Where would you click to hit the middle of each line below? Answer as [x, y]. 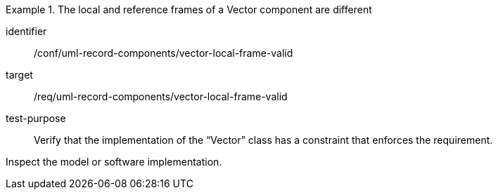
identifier [26, 31]
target [19, 75]
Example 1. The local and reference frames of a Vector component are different [189, 9]
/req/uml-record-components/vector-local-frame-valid [161, 96]
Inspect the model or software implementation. [114, 162]
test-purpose [36, 118]
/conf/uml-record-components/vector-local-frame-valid [164, 53]
